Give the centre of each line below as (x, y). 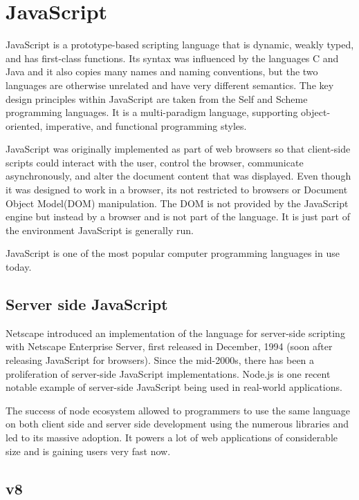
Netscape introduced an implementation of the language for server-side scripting (175, 333)
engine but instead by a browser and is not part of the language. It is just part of (178, 217)
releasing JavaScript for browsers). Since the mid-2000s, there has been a (160, 360)
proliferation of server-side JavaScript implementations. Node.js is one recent (168, 373)
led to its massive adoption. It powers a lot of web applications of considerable (172, 437)
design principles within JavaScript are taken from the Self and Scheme (157, 98)
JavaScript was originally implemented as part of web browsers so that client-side (178, 149)
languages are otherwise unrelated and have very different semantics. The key (170, 85)
